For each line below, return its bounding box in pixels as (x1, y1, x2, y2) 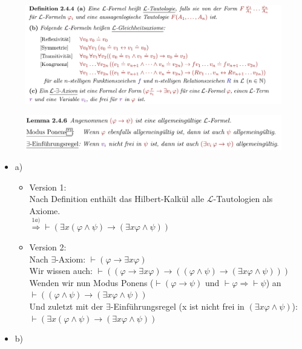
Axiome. (29, 204, 61, 217)
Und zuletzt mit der (29, 300, 103, 313)
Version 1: (29, 180, 67, 193)
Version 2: (29, 241, 67, 253)
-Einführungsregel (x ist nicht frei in (110, 300, 245, 313)
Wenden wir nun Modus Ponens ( (29, 276, 154, 289)
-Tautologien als (213, 192, 273, 205)
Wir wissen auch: (29, 264, 93, 277)
